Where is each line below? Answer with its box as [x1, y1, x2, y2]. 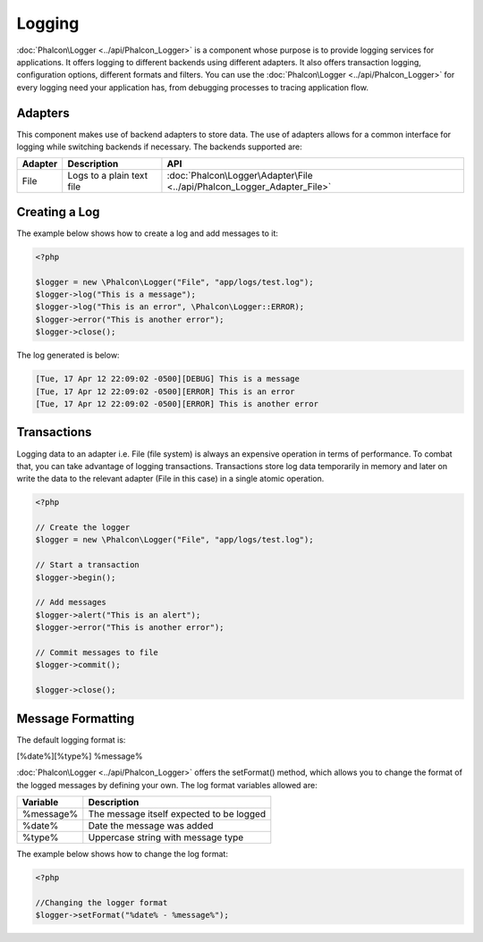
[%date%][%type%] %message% [16, 751, 143, 761]
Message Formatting [16, 711, 135, 726]
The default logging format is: [16, 734, 126, 745]
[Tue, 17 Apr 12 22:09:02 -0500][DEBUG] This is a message [35, 374, 300, 384]
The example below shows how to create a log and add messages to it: [16, 228, 279, 239]
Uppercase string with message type [88, 831, 244, 844]
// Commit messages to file [35, 647, 158, 657]
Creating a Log [16, 204, 100, 219]
